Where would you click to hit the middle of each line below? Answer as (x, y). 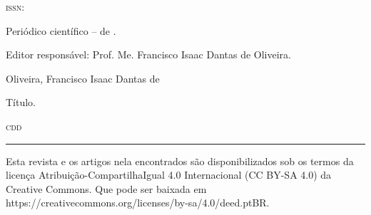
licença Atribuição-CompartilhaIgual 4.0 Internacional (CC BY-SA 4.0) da (169, 175)
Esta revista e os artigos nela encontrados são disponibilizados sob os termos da (180, 161)
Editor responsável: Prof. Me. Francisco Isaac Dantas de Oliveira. (148, 54)
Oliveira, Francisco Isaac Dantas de (83, 78)
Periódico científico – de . (61, 30)
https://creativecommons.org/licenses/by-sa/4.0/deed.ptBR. (138, 203)
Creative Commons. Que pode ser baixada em (106, 188)
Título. (21, 102)
